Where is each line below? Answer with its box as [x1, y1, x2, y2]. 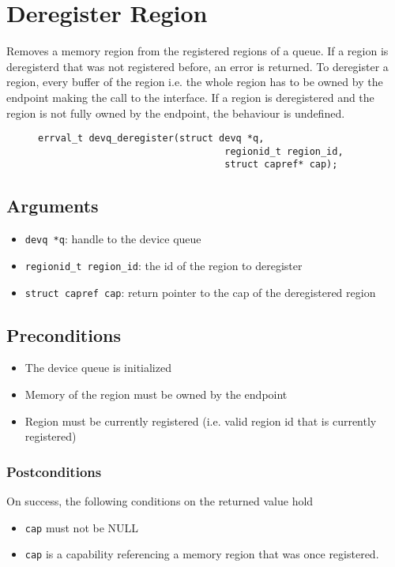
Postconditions [6, 461, 102, 481]
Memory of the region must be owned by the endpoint [24, 386, 288, 403]
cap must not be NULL [24, 519, 139, 535]
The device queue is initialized [24, 359, 171, 376]
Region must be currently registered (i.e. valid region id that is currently [24, 412, 377, 429]
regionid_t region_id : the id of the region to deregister [24, 257, 303, 273]
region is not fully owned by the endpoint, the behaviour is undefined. [6, 104, 345, 121]
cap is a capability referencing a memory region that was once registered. [24, 546, 379, 562]
